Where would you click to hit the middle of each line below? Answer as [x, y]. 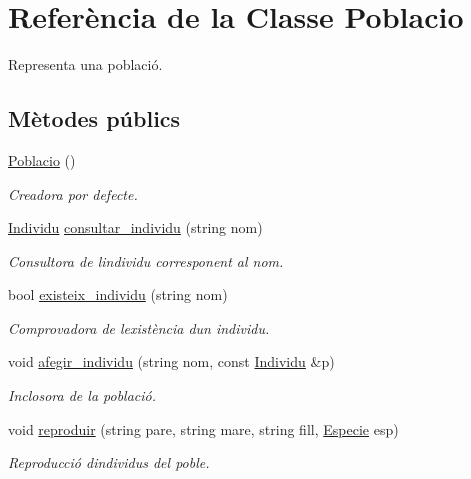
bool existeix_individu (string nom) [118, 294]
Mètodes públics [94, 118]
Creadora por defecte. [73, 193]
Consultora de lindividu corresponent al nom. [146, 260]
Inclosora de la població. [82, 395]
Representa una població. [85, 64]
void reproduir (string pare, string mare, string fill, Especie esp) [203, 428]
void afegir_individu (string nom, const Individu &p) [171, 361]
